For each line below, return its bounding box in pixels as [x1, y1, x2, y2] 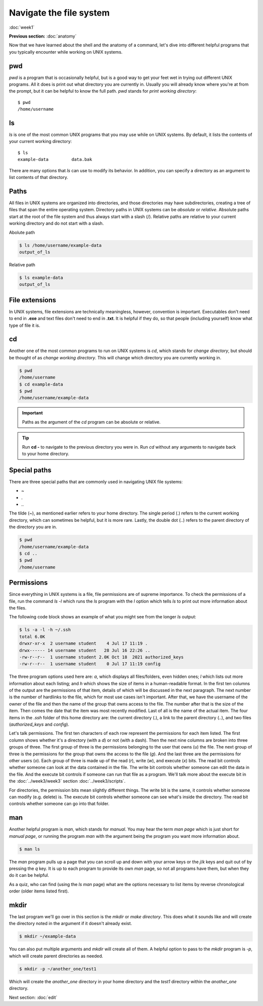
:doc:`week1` [9, 24, 35, 30]
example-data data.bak [18, 157, 93, 162]
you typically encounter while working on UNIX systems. [9, 49, 123, 55]
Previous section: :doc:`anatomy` [9, 33, 77, 39]
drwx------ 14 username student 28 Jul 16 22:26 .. [19, 648, 150, 653]
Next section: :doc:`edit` [9, 994, 57, 1000]
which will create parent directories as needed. [9, 953, 103, 959]
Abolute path [9, 229, 35, 235]
